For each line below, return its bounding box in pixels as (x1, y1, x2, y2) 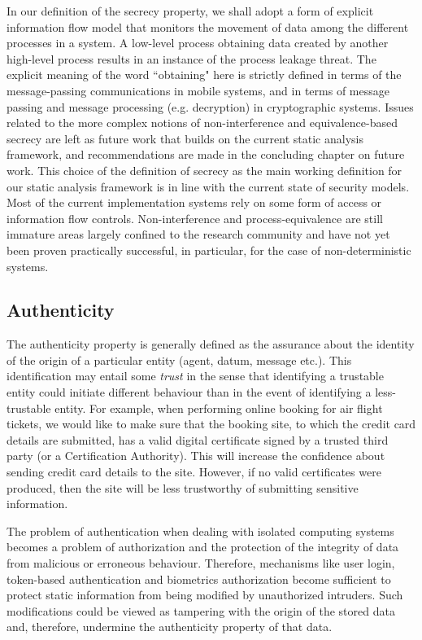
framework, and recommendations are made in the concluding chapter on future (7, 146, 405, 163)
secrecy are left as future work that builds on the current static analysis (7, 129, 363, 147)
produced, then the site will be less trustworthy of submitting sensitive (7, 479, 359, 496)
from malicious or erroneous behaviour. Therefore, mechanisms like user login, (7, 555, 395, 572)
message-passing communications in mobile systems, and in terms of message (7, 81, 389, 99)
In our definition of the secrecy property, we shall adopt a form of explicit (7, 2, 374, 19)
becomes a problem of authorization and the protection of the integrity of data (7, 538, 399, 555)
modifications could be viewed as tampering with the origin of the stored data (7, 602, 395, 619)
